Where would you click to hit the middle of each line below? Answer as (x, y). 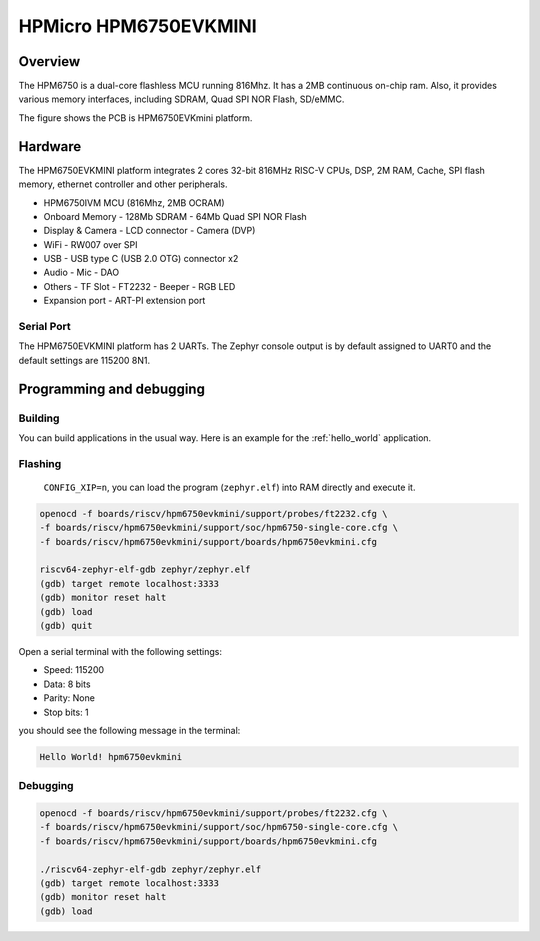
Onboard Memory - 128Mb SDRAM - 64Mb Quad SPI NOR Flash (175, 216)
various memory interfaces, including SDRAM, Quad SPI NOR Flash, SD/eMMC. (181, 99)
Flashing (40, 463)
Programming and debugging (111, 388)
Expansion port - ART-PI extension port (124, 301)
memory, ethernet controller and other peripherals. (123, 184)
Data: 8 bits (67, 684)
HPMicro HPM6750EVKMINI (137, 26)
